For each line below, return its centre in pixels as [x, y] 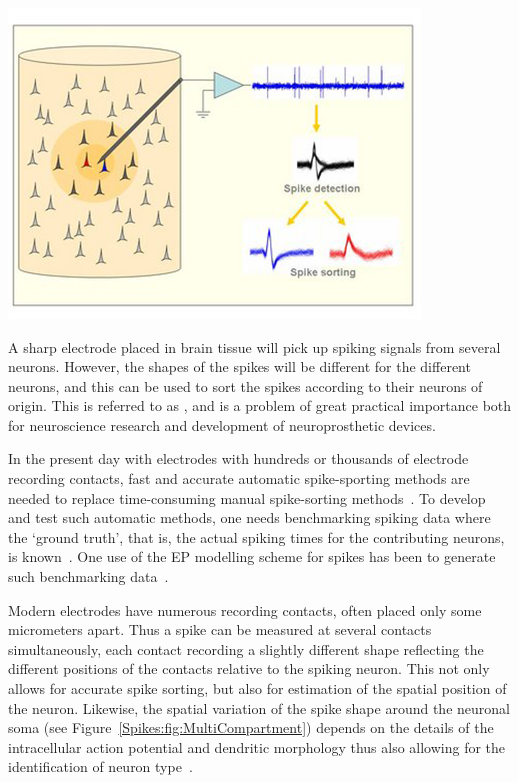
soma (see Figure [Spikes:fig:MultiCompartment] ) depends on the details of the [251, 727]
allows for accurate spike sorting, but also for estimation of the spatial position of [257, 688]
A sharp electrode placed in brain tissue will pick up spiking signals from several [254, 346]
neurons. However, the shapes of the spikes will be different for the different [239, 366]
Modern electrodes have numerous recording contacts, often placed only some [245, 609]
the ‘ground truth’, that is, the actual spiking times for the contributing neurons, [256, 536]
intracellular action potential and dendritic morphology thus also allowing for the [257, 746]
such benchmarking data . [88, 576]
